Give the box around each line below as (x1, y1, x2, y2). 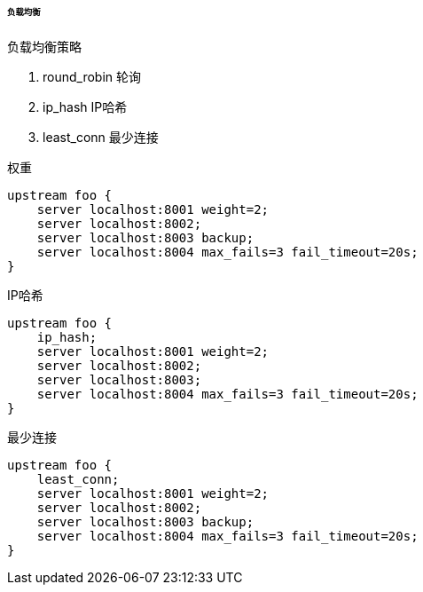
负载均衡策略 (7, 38, 82, 54)
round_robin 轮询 (43, 68, 142, 84)
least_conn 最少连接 (43, 129, 159, 145)
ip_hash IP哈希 (43, 99, 128, 114)
